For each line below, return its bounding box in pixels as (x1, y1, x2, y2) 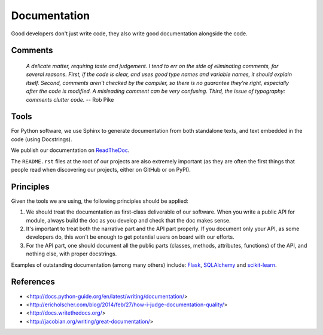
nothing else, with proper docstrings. (26, 250, 117, 257)
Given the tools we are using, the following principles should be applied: (11, 197, 188, 205)
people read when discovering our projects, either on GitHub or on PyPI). (11, 166, 191, 173)
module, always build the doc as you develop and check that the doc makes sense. (26, 217, 231, 224)
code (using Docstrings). (11, 135, 72, 143)
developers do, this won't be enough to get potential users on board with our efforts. (26, 233, 234, 240)
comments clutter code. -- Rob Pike (26, 96, 114, 103)
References (11, 277, 55, 287)
